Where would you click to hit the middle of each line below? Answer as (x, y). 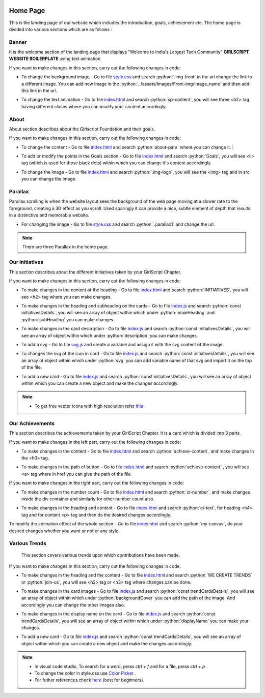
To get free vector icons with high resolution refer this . (90, 406)
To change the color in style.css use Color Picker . (85, 673)
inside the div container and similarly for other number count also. (88, 499)
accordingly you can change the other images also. (73, 605)
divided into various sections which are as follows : (61, 29)
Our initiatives (26, 262)
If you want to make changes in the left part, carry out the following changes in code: (95, 442)
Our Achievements (32, 423)
